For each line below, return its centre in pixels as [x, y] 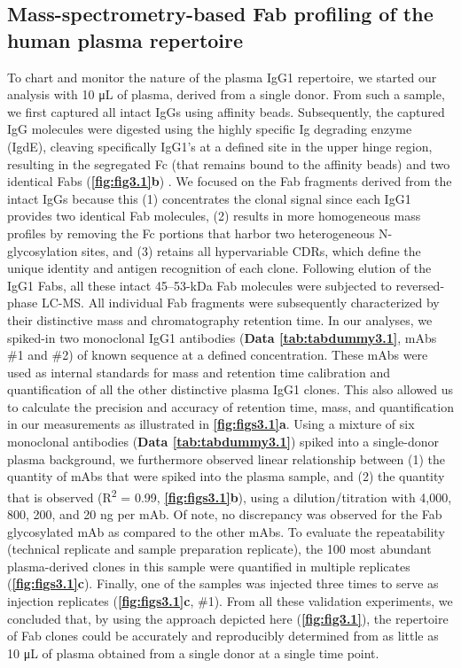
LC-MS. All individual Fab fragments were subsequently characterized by [240, 303]
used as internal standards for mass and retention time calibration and [199, 372]
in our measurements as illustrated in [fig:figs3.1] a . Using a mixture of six [211, 424]
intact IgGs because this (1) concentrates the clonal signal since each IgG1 [209, 198]
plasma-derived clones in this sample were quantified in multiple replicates [209, 566]
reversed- [420, 285]
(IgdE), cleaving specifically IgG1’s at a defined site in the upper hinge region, [220, 146]
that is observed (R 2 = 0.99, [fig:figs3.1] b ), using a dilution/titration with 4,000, [230, 495]
